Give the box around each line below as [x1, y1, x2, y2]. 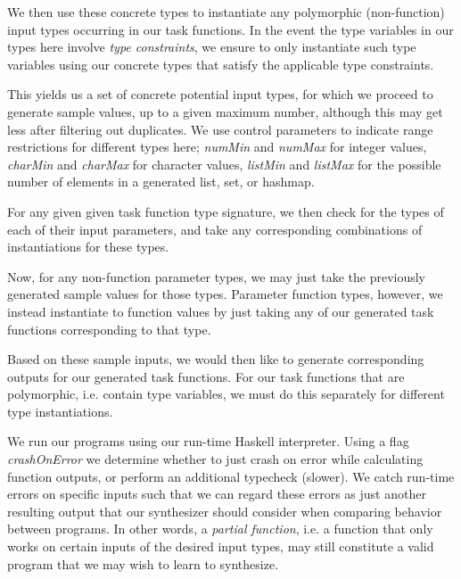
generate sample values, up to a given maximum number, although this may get [7, 102, 443, 120]
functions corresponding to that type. [7, 319, 211, 338]
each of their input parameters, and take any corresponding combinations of [7, 219, 423, 238]
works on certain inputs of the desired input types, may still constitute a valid [7, 537, 434, 556]
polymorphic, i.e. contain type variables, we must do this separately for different [7, 385, 445, 403]
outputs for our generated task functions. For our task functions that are [7, 367, 405, 385]
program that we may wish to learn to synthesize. [7, 554, 279, 573]
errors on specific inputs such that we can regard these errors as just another [7, 484, 426, 503]
